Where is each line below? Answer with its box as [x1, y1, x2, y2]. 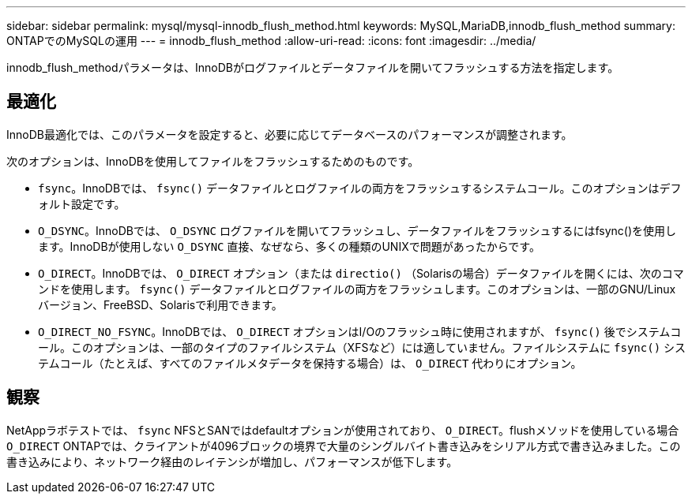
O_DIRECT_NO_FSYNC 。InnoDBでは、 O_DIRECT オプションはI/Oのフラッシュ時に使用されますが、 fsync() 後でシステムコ [38, 324, 682, 338]
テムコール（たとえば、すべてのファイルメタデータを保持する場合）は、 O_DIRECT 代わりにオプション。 [38, 356, 582, 370]
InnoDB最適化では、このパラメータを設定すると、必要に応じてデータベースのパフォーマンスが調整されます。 [6, 127, 573, 141]
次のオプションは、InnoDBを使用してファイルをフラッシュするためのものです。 [6, 154, 419, 168]
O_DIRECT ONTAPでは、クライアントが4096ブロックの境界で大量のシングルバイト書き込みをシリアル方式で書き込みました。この [6, 438, 681, 453]
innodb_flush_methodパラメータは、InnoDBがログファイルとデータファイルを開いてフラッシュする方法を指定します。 [6, 61, 619, 74]
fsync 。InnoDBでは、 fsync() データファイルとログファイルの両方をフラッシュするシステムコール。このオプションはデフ [38, 181, 682, 195]
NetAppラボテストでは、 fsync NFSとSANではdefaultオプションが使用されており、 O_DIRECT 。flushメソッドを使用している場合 [6, 423, 679, 437]
